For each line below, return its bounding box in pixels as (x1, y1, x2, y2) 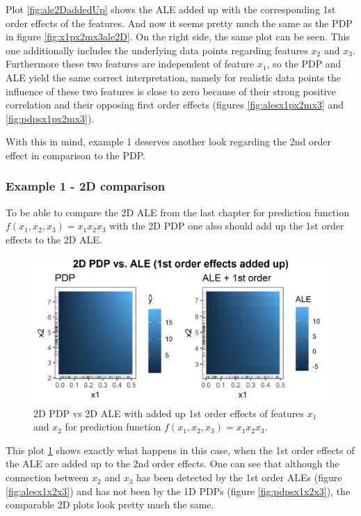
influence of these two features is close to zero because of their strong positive (6, 83, 336, 98)
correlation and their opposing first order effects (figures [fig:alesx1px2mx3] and (6, 97, 344, 112)
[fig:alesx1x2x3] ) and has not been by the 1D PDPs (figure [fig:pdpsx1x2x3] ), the (6, 483, 351, 498)
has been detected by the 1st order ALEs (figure (136, 470, 342, 485)
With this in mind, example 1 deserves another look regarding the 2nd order (6, 134, 331, 149)
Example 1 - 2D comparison (6, 177, 166, 195)
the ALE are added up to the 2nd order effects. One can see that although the (6, 456, 339, 471)
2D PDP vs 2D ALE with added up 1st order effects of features (33, 405, 305, 420)
